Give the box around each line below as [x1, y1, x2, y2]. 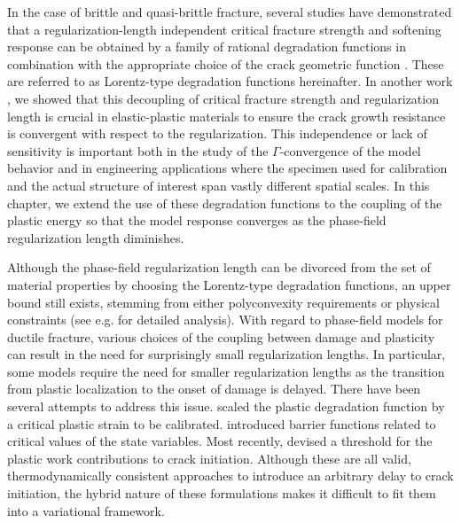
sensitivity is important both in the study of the [7, 141, 269, 160]
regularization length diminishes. [7, 228, 184, 246]
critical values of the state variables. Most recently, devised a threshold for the [7, 432, 433, 450]
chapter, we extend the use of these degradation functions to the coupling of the [7, 193, 442, 212]
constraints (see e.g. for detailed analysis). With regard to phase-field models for [7, 310, 443, 329]
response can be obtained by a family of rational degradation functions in [7, 37, 406, 56]
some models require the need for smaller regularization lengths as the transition [7, 362, 445, 380]
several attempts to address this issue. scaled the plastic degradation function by [7, 397, 445, 416]
